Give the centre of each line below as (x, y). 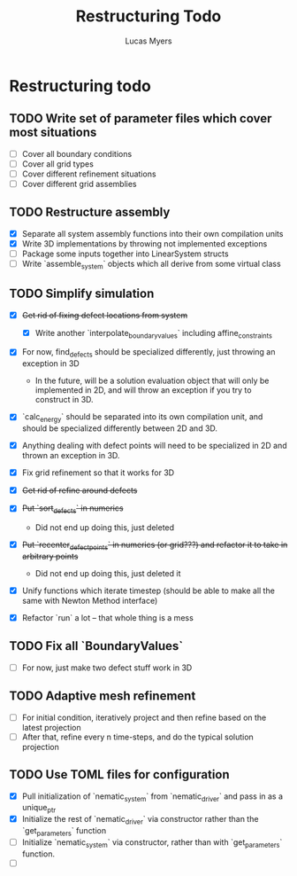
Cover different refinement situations (89, 174)
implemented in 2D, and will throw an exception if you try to (143, 390)
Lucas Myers (148, 41)
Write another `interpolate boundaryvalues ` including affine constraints (153, 334)
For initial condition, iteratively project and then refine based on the (144, 717)
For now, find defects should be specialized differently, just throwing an (148, 353)
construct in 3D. (65, 400)
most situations (53, 133)
